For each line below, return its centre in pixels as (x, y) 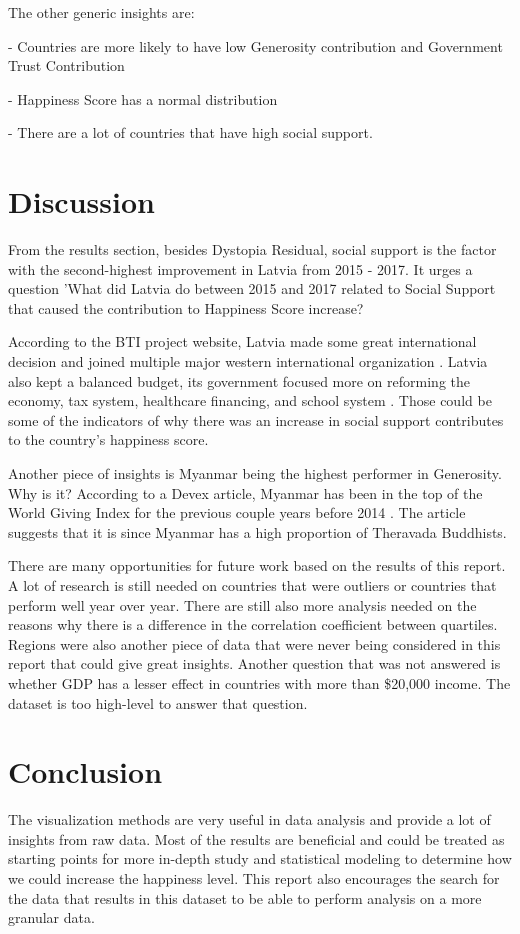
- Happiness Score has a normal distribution (143, 98)
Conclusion (85, 771)
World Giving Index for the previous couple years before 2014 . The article (237, 512)
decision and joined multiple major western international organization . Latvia (248, 361)
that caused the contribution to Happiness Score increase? (186, 307)
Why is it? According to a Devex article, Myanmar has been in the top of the (245, 492)
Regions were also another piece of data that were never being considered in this (254, 643)
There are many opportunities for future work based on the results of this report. (257, 565)
